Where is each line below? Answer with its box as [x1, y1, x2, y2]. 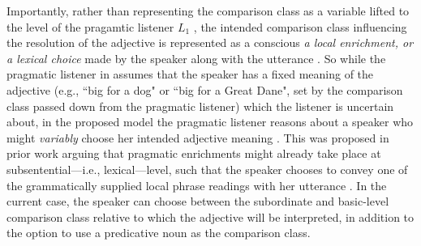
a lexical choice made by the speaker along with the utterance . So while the [6, 49, 386, 66]
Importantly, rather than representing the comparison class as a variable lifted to [6, 2, 410, 19]
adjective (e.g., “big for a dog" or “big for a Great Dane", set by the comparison [6, 81, 403, 98]
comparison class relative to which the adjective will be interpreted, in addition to [6, 208, 415, 225]
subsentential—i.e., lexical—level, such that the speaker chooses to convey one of [6, 160, 408, 177]
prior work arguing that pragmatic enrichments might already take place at [6, 145, 381, 162]
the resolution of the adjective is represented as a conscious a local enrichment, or [6, 34, 414, 51]
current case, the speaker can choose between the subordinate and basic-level [6, 193, 389, 210]
